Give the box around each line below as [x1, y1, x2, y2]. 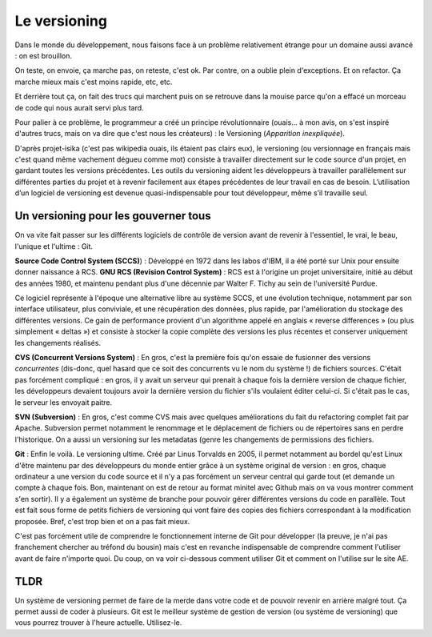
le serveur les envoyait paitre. [14, 397, 112, 407]
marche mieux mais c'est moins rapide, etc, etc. [14, 77, 173, 86]
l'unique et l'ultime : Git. [14, 241, 94, 251]
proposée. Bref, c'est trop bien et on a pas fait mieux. [14, 516, 190, 526]
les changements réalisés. [14, 338, 102, 347]
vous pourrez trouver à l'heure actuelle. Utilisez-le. [14, 618, 182, 627]
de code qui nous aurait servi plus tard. [14, 102, 144, 112]
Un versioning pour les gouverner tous [14, 209, 211, 223]
